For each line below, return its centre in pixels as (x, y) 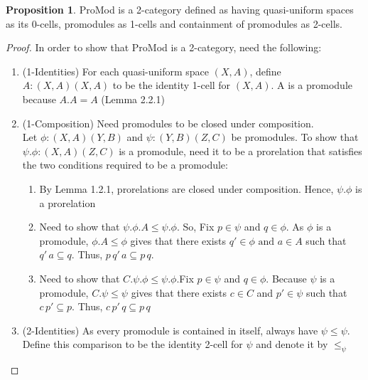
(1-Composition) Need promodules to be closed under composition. (168, 123)
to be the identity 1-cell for (172, 85)
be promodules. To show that (295, 137)
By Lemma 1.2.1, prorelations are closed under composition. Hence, (186, 188)
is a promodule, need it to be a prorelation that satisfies (240, 151)
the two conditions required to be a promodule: (125, 165)
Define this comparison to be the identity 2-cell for (132, 344)
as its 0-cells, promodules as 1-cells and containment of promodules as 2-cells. (174, 23)
